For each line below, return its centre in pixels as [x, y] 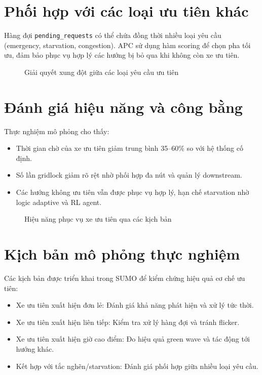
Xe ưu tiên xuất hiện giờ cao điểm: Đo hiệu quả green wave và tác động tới [133, 339]
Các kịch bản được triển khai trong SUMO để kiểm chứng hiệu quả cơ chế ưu [125, 278]
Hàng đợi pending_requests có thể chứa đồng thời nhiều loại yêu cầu [113, 35]
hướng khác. [35, 348]
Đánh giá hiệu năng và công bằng [123, 107]
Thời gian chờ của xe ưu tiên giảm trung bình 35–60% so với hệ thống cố [129, 148]
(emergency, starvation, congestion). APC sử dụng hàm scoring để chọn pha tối [127, 45]
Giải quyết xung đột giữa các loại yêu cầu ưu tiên [102, 72]
